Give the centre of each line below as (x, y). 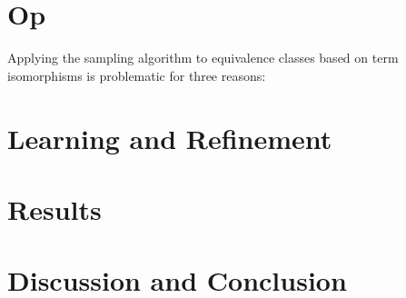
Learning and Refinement (170, 138)
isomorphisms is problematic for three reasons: (137, 75)
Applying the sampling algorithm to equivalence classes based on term (203, 58)
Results (54, 209)
